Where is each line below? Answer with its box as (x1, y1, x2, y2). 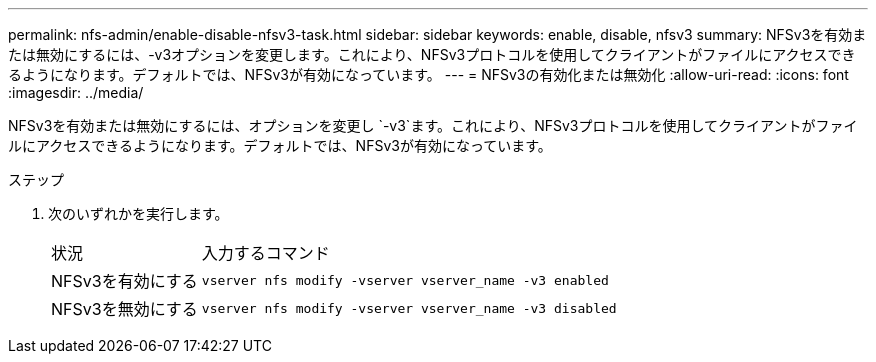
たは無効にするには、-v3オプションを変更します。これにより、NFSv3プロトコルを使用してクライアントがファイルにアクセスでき (8, 46, 856, 63)
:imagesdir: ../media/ (8, 84, 144, 101)
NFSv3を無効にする (51, 299, 198, 319)
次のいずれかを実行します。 (48, 205, 229, 222)
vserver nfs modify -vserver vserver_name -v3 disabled (201, 300, 617, 316)
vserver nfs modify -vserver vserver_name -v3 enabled (201, 272, 609, 288)
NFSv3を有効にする (51, 271, 198, 291)
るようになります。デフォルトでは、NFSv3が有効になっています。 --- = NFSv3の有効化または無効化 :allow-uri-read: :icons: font (8, 66, 849, 83)
